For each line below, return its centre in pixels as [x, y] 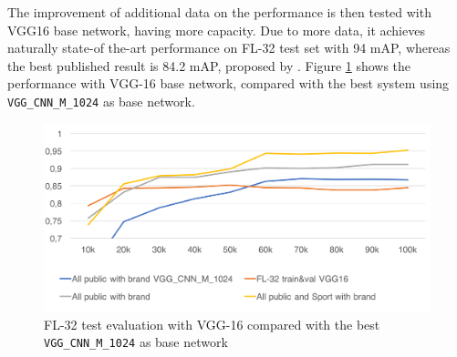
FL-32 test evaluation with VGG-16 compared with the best [212, 324]
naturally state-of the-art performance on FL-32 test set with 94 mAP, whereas [229, 48]
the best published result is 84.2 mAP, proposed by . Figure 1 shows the [209, 65]
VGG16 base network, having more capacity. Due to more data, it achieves [216, 30]
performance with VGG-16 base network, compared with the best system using [228, 83]
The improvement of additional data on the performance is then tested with [219, 12]
